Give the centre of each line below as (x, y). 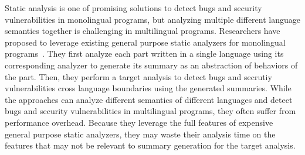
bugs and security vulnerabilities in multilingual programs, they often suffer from (150, 111)
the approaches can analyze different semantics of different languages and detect (149, 99)
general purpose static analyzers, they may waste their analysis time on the (140, 134)
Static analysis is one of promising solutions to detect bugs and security (133, 8)
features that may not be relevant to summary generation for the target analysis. (150, 145)
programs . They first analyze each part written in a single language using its (144, 54)
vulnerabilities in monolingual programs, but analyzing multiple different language (152, 19)
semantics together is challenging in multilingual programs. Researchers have (143, 31)
